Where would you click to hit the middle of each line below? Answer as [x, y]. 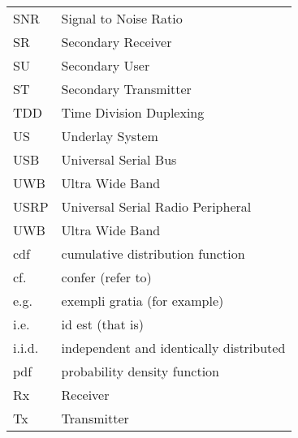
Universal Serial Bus [119, 159]
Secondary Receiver [117, 42]
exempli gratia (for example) [143, 301]
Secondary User [106, 65]
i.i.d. [26, 348]
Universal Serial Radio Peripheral [156, 206]
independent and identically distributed [173, 348]
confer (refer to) [106, 277]
